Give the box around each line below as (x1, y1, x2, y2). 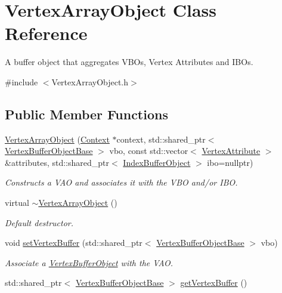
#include (5, 75, 38, 88)
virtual (5, 196, 29, 209)
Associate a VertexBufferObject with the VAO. (5, 256, 173, 269)
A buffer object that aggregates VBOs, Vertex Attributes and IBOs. (5, 55, 253, 68)
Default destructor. (5, 216, 74, 229)
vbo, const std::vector (109, 144, 188, 157)
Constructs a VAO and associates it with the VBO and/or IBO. (5, 176, 238, 189)
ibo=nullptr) (207, 156, 253, 168)
